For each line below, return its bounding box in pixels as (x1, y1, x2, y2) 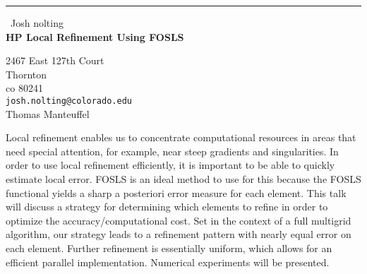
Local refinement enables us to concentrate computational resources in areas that (6, 130, 356, 145)
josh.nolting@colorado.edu (6, 95, 132, 106)
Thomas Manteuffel (6, 106, 90, 121)
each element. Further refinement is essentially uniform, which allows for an (6, 240, 332, 255)
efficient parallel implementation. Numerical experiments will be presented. (6, 254, 330, 269)
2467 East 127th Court (6, 53, 104, 68)
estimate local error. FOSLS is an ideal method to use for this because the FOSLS (6, 172, 361, 186)
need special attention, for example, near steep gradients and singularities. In (6, 143, 339, 158)
